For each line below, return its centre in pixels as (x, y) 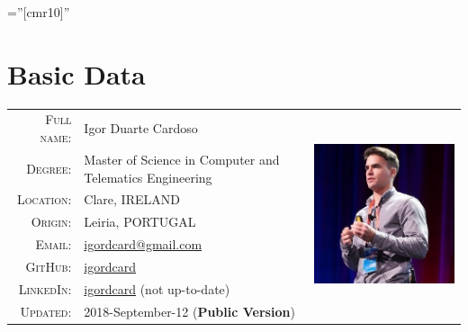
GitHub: (49, 266)
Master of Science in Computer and (182, 159)
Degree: (49, 168)
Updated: (46, 311)
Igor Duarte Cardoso (141, 128)
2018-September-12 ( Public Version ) (189, 311)
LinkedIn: (45, 288)
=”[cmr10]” (39, 12)
